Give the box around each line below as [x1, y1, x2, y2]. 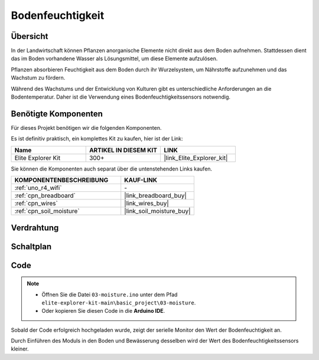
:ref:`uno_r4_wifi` [14, 184, 62, 192]
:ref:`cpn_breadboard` [14, 192, 76, 200]
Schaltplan [11, 241, 52, 251]
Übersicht [11, 31, 48, 41]
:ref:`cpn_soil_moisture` [14, 207, 80, 215]
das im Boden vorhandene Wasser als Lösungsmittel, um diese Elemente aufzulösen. [11, 55, 218, 62]
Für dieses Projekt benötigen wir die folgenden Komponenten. [11, 124, 162, 131]
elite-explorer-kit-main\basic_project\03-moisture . [41, 299, 196, 306]
